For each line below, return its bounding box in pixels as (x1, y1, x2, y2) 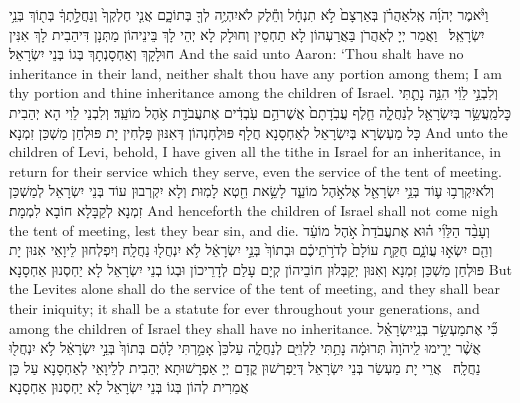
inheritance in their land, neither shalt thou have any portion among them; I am (9, 62, 502, 83)
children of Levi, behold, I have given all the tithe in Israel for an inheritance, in (9, 141, 502, 162)
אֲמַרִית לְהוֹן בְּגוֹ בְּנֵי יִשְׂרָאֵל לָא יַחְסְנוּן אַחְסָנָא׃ (9, 376, 249, 397)
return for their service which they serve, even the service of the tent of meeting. (9, 160, 502, 181)
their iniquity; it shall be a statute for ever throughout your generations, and (9, 297, 480, 318)
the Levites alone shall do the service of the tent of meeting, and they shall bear (9, 278, 500, 299)
